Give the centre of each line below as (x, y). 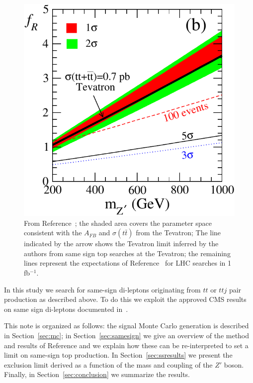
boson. (234, 364)
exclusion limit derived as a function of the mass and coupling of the (108, 364)
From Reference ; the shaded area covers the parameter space (118, 223)
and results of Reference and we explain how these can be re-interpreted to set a (126, 345)
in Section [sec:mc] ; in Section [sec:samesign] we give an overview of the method (127, 335)
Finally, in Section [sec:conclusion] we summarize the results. (97, 374)
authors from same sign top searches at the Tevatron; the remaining (127, 253)
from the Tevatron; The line (178, 233)
